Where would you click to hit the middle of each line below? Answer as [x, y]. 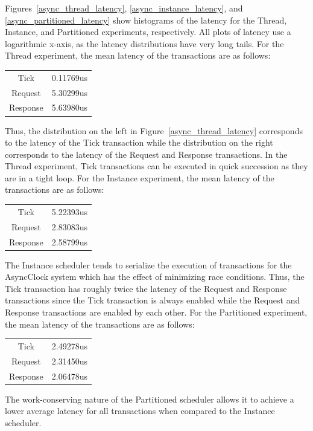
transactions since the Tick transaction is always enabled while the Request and [153, 300]
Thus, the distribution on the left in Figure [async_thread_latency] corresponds [154, 130]
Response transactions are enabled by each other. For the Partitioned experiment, [156, 312]
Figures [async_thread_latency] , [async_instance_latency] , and [124, 8]
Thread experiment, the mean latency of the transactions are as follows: [138, 55]
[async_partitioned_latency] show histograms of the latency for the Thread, [146, 20]
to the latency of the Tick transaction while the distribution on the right [139, 142]
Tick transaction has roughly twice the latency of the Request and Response [146, 288]
